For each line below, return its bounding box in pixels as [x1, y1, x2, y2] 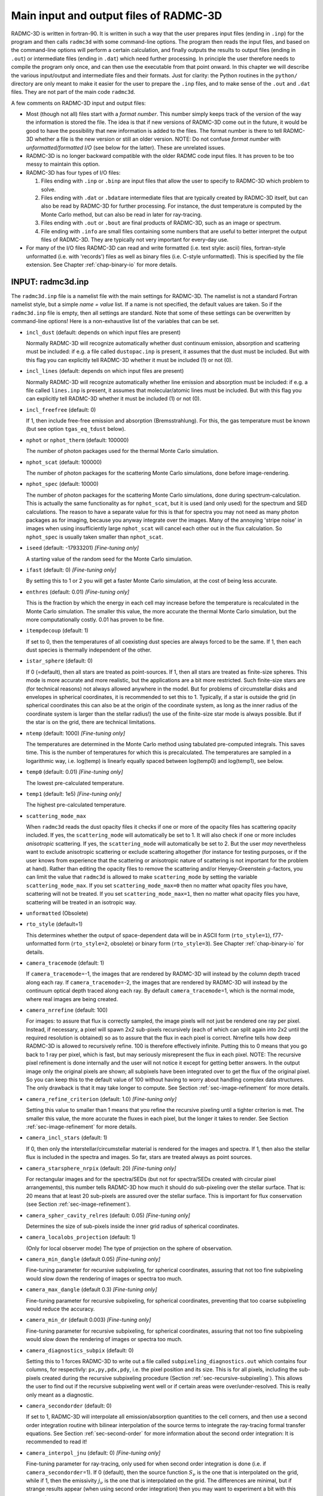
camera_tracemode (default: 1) [26, 959, 105, 966]
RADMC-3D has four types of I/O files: [26, 169, 121, 176]
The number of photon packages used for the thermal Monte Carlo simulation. [26, 448, 219, 455]
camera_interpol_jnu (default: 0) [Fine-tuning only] [26, 1449, 161, 1457]
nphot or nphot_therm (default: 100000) [26, 436, 129, 443]
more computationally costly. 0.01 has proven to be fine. [26, 616, 164, 623]
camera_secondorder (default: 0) [26, 1402, 112, 1409]
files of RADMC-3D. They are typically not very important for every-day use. [41, 236, 229, 243]
